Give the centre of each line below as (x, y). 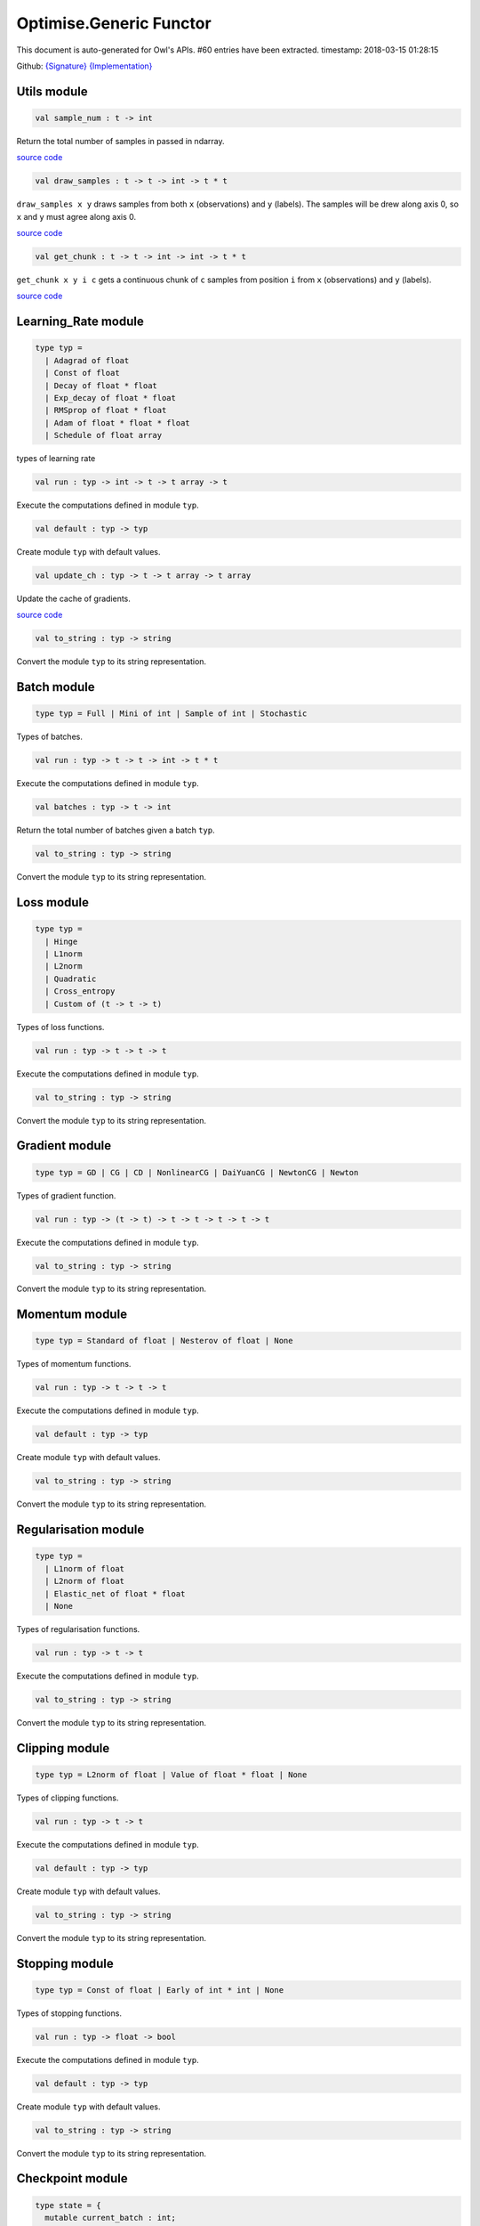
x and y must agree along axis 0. (76, 216)
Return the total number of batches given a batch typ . (116, 830)
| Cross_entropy (80, 991)
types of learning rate (56, 459)
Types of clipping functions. (68, 1798)
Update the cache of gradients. (73, 599)
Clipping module (63, 1748)
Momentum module (72, 1315)
